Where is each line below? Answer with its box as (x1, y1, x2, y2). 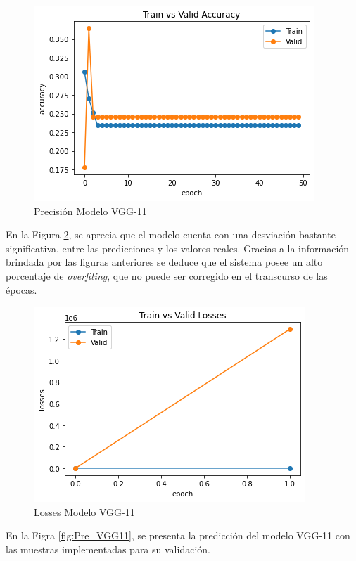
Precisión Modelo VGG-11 (34, 203, 147, 218)
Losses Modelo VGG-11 (34, 504, 135, 519)
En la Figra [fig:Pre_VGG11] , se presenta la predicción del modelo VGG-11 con (6, 528, 350, 543)
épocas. (6, 282, 37, 297)
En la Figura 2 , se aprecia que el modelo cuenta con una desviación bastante (6, 227, 336, 242)
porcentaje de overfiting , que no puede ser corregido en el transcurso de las (6, 268, 328, 283)
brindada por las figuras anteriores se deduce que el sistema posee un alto (6, 254, 323, 269)
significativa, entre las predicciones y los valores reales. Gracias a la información (6, 240, 350, 255)
